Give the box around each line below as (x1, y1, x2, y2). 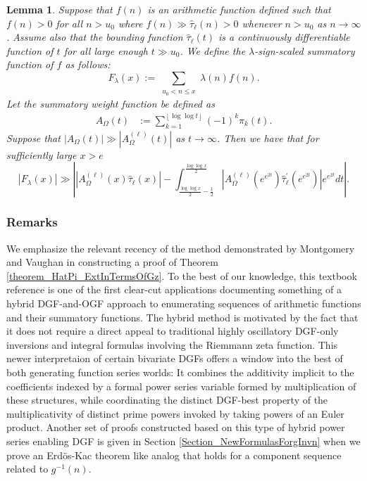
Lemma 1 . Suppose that (6, 2, 113, 16)
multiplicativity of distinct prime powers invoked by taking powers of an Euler (6, 406, 344, 421)
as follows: (65, 57, 111, 72)
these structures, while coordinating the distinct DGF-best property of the (6, 392, 328, 407)
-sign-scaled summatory (254, 43, 355, 58)
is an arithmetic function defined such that (147, 2, 331, 16)
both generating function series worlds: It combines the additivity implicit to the (6, 364, 354, 379)
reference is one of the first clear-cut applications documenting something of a (6, 282, 342, 297)
